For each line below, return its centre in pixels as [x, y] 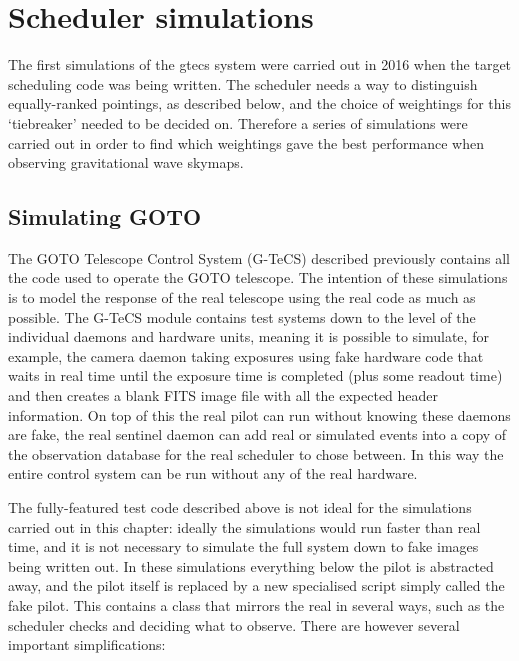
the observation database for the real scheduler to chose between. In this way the [256, 453]
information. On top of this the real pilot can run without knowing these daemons [259, 414]
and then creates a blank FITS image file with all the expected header [223, 395]
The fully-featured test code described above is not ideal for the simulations [240, 507]
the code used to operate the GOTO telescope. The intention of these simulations [258, 277]
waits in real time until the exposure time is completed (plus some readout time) [255, 375]
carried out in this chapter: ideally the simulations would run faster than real [244, 526]
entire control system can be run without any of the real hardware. [213, 473]
